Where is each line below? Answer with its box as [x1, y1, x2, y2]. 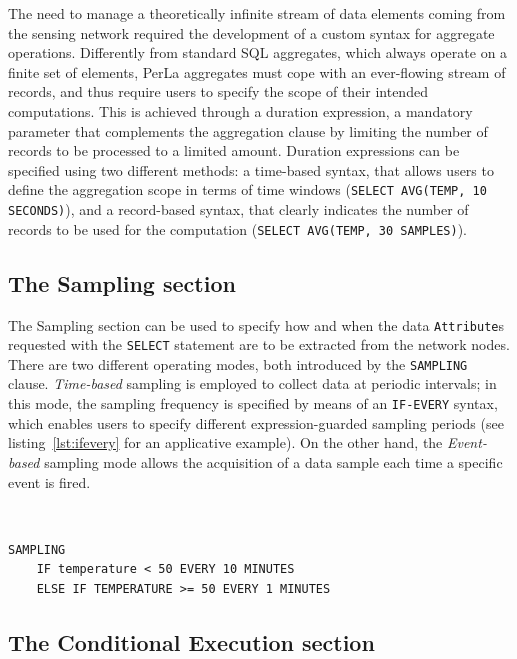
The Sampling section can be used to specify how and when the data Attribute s [8, 314, 505, 335]
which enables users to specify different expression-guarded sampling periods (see [8, 412, 504, 433]
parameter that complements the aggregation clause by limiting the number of [8, 120, 488, 141]
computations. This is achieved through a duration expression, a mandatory [8, 100, 473, 121]
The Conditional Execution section [8, 626, 375, 657]
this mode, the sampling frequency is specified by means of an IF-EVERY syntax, [8, 393, 498, 414]
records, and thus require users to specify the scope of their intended [8, 81, 428, 102]
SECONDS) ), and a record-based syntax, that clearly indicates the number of [8, 199, 469, 219]
